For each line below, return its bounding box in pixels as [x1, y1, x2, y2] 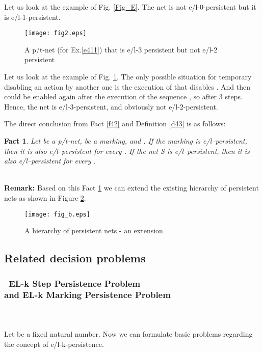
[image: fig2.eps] [24, 30, 87, 37]
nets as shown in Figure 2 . [4, 192, 86, 203]
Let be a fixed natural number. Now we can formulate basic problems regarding [4, 328, 253, 339]
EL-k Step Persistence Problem [9, 277, 141, 289]
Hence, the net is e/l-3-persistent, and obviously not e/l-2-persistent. [4, 101, 218, 112]
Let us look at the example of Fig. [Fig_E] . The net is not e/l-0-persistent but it [4, 2, 256, 12]
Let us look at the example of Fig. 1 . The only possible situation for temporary [4, 71, 252, 82]
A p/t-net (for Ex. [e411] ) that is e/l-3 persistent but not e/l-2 [24, 44, 218, 55]
